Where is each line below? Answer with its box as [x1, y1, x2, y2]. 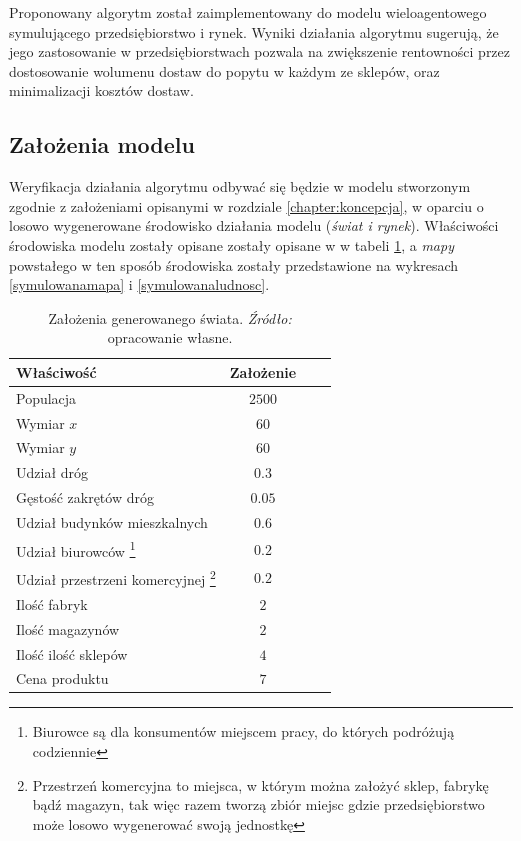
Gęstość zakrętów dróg [16, 487, 154, 508]
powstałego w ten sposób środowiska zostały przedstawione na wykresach [9, 254, 459, 275]
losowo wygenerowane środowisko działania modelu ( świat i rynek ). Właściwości [9, 215, 499, 236]
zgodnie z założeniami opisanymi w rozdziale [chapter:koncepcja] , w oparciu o [9, 195, 484, 216]
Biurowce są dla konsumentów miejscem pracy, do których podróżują [32, 721, 455, 742]
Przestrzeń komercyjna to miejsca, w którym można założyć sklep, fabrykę [32, 774, 489, 795]
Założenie [229, 361, 297, 382]
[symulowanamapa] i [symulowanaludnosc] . [9, 274, 270, 295]
